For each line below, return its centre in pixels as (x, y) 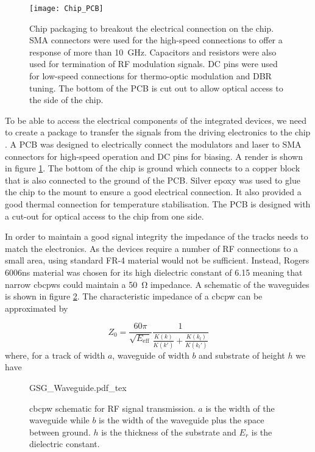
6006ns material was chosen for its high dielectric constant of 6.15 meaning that (154, 272)
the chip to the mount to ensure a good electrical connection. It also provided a (153, 192)
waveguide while (59, 420)
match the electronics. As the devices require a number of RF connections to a (152, 248)
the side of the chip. (66, 100)
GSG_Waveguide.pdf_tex (78, 388)
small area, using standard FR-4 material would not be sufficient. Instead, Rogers (157, 260)
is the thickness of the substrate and (169, 432)
